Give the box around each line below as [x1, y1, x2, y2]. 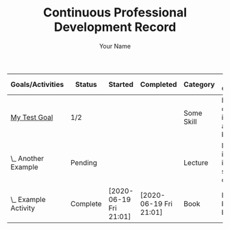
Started [108, 79, 133, 89]
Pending [71, 157, 98, 167]
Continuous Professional [43, 5, 187, 21]
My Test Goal [10, 112, 53, 122]
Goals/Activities [10, 79, 64, 89]
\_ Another [10, 153, 44, 163]
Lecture [183, 157, 209, 167]
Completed [140, 79, 177, 89]
